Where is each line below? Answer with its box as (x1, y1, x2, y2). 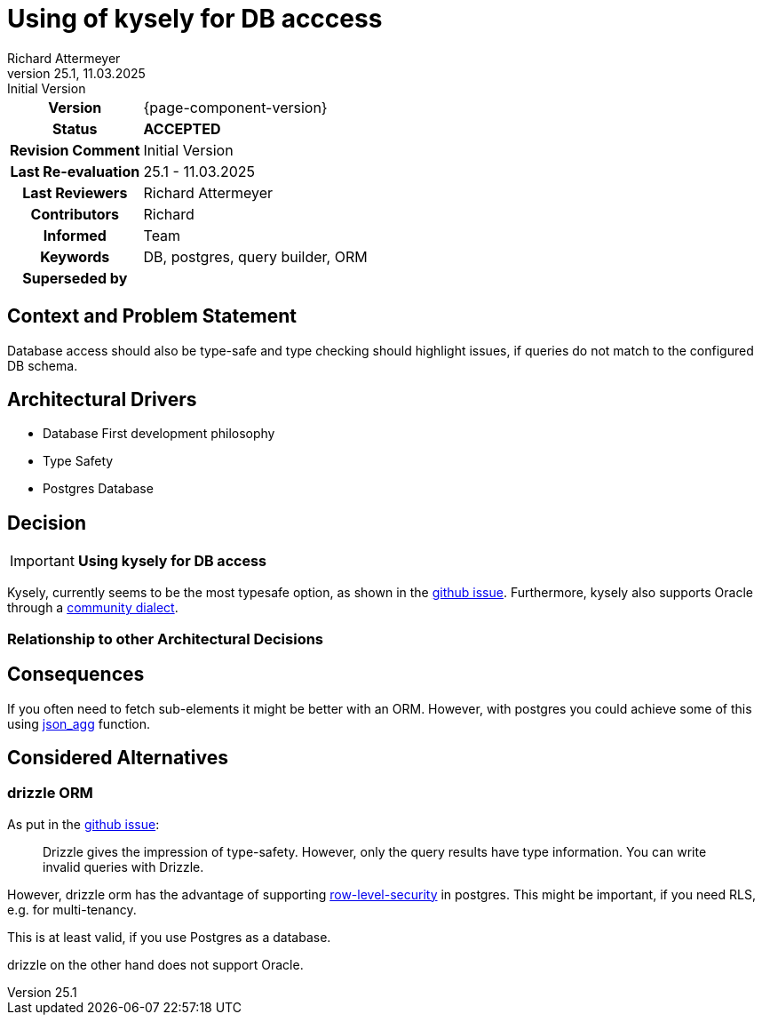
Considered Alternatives (7, 746, 228, 769)
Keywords (40, 247, 110, 266)
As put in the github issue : (7, 816, 160, 832)
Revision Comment (10, 140, 140, 159)
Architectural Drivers (7, 388, 197, 411)
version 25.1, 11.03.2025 (7, 65, 146, 81)
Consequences (7, 663, 145, 686)
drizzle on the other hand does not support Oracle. (7, 956, 304, 972)
